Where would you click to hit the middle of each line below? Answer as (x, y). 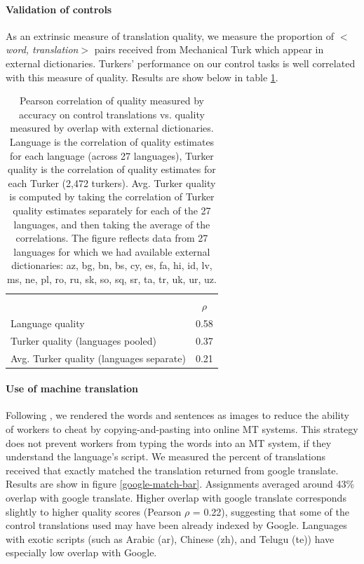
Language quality (48, 323)
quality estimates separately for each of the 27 (112, 210)
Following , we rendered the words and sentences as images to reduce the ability (177, 415)
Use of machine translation (72, 388)
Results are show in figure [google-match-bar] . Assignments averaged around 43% (180, 484)
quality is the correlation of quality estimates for (112, 169)
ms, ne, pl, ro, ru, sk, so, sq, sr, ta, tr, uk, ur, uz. (112, 278)
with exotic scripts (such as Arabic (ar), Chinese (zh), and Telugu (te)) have (170, 538)
